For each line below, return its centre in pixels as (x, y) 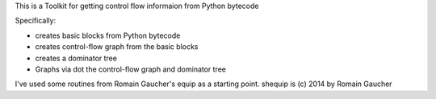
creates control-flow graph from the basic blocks (117, 47)
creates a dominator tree (76, 58)
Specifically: (36, 21)
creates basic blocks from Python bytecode (108, 35)
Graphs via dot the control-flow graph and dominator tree (130, 69)
